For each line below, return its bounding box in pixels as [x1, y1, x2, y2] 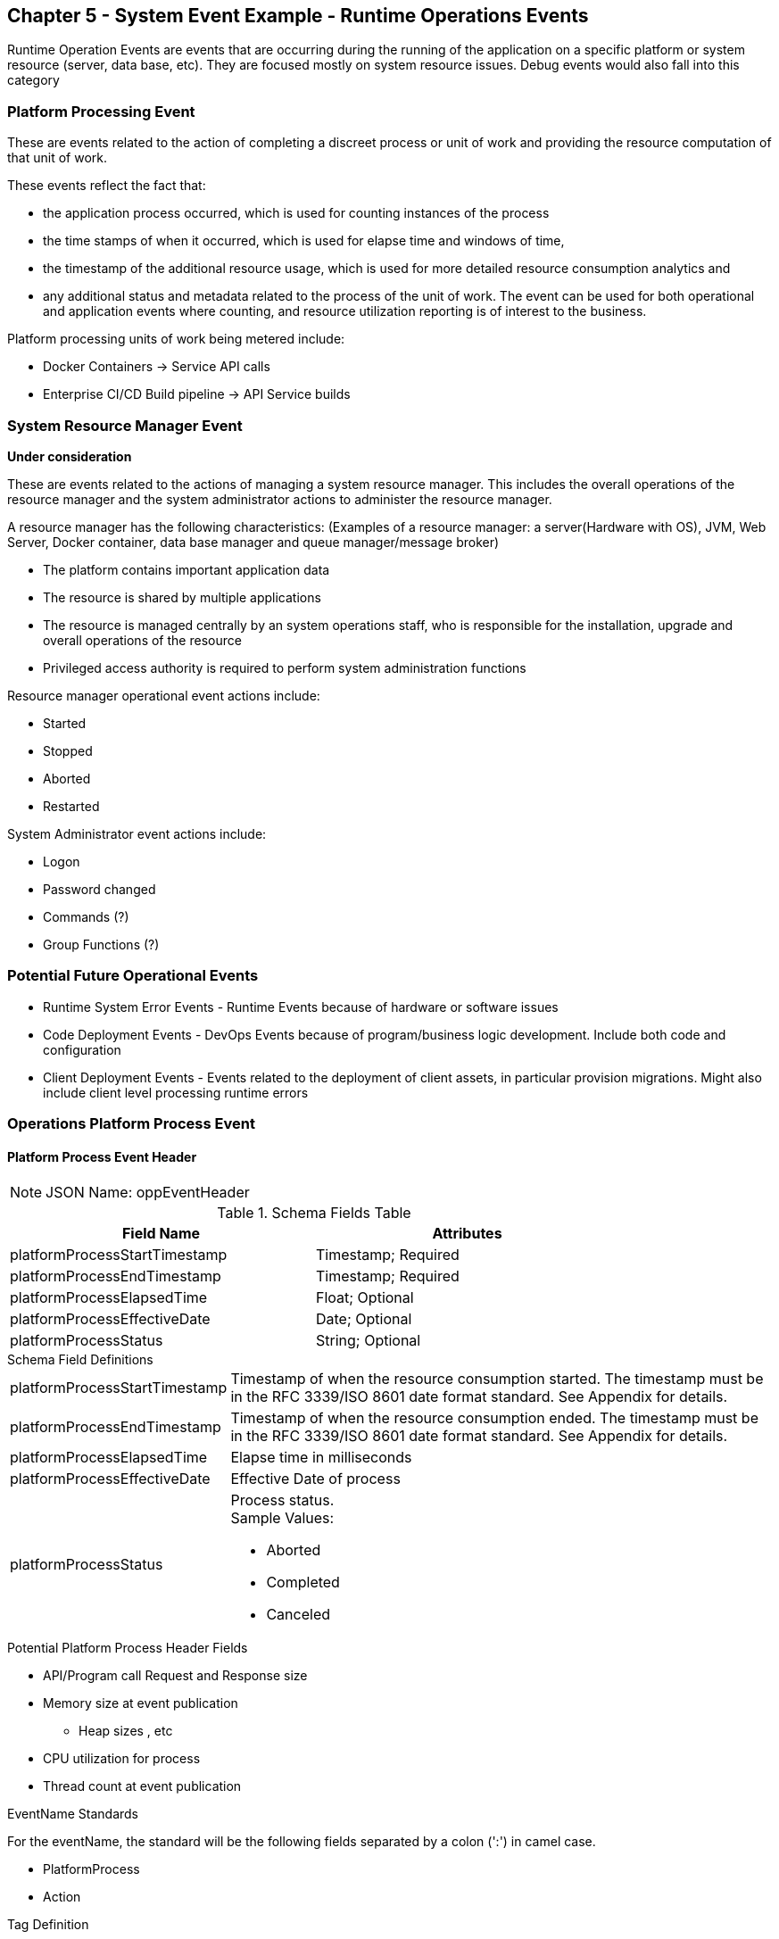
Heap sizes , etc [79, 1723, 173, 1739]
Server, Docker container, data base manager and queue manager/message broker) [7, 534, 500, 550]
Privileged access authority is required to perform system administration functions [43, 659, 526, 675]
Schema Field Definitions [7, 1352, 153, 1368]
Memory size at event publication [43, 1695, 238, 1711]
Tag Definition [7, 1917, 89, 1933]
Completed [266, 1573, 340, 1592]
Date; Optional [316, 1310, 412, 1329]
